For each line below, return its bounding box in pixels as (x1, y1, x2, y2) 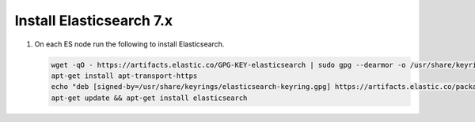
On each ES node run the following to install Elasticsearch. (34, 39, 225, 49)
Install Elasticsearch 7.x (14, 12, 173, 29)
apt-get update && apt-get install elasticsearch (51, 93, 248, 102)
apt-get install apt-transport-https (51, 71, 198, 80)
